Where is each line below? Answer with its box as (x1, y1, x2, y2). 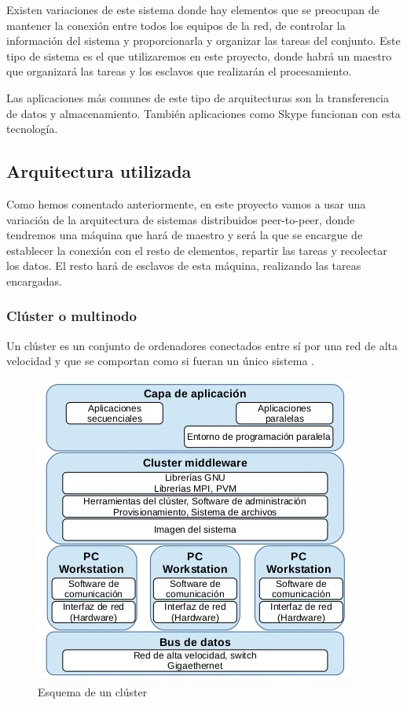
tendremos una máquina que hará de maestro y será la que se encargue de (6, 227, 363, 243)
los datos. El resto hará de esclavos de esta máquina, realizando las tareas (6, 257, 361, 274)
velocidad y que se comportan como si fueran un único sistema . (6, 352, 314, 369)
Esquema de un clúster (38, 683, 148, 699)
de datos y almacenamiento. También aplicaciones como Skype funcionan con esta (6, 105, 401, 121)
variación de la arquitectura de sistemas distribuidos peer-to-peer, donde (6, 211, 355, 227)
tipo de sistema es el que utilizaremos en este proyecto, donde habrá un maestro (6, 47, 392, 64)
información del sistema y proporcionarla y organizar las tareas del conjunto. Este (6, 32, 401, 49)
